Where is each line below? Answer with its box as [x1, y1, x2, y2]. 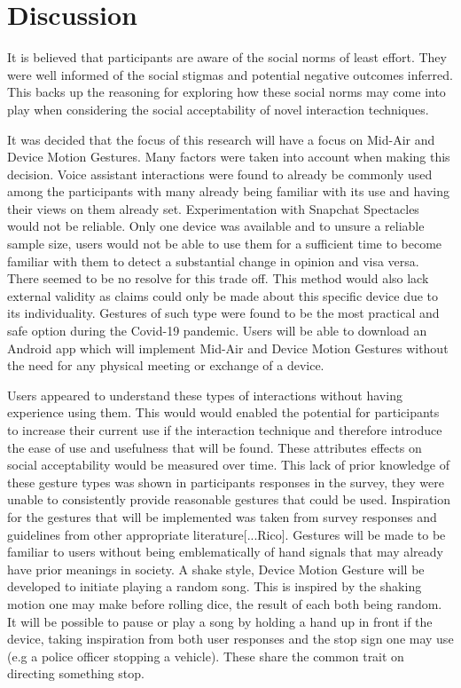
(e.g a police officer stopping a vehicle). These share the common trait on [7, 646, 404, 665]
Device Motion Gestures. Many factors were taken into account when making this [7, 147, 450, 166]
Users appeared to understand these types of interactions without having [7, 385, 402, 404]
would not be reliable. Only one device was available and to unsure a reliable [7, 217, 425, 235]
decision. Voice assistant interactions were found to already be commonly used [7, 164, 433, 183]
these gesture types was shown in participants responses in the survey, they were [7, 472, 444, 491]
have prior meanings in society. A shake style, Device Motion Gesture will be [7, 559, 425, 578]
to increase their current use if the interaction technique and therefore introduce [7, 421, 442, 439]
